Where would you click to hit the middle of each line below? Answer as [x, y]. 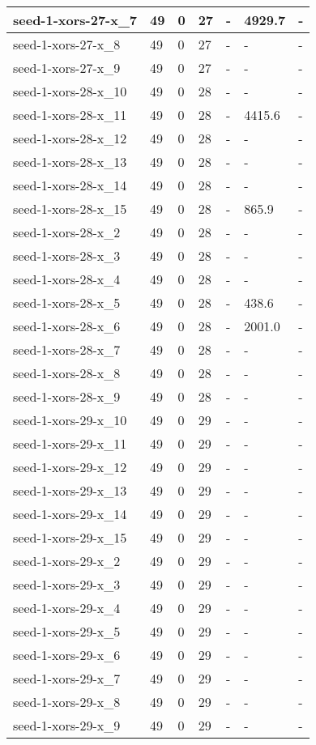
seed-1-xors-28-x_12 [70, 138]
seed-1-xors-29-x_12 [70, 467]
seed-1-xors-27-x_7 [75, 20]
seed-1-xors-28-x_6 [67, 326]
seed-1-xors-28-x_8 [67, 373]
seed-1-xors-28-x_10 [70, 91]
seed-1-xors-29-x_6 [67, 655]
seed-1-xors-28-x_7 [67, 349]
